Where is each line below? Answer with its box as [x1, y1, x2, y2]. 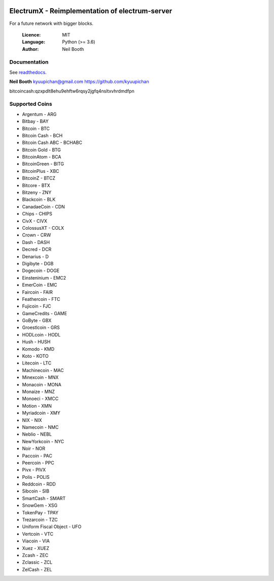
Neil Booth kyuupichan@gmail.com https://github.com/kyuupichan [9, 79, 149, 85]
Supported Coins [9, 101, 53, 108]
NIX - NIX [22, 417, 43, 423]
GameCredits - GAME [22, 310, 67, 316]
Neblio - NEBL [22, 431, 52, 437]
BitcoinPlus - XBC [22, 168, 59, 174]
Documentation [9, 58, 49, 66]
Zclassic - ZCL [22, 559, 53, 565]
